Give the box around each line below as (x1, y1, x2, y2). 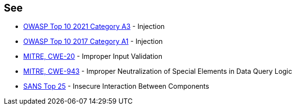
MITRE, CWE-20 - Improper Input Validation (23, 52, 162, 61)
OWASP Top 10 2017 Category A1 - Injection (23, 37, 163, 46)
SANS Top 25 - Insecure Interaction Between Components (23, 82, 209, 91)
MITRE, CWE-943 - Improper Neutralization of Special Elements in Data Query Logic (23, 67, 293, 76)
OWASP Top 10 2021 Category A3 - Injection (23, 22, 165, 31)
